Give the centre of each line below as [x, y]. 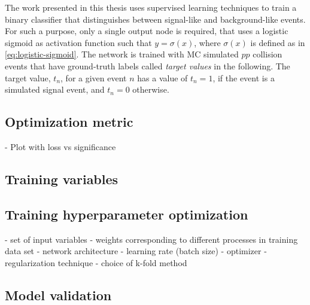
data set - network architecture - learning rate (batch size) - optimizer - [136, 251]
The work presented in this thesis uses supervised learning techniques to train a [151, 7]
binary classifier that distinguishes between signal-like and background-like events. [155, 19]
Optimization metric [69, 122]
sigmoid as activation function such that [78, 42]
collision [268, 54]
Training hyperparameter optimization [127, 214]
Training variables [62, 179]
